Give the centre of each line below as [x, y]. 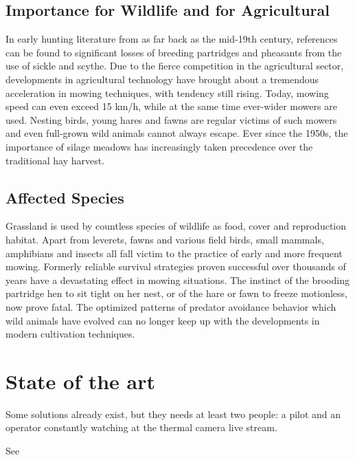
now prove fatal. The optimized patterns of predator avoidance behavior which [171, 306]
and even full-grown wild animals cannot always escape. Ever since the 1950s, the [177, 133]
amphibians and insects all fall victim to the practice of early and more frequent [174, 253]
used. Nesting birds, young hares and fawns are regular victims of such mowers [171, 119]
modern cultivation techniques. [70, 334]
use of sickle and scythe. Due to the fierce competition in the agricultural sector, [175, 66]
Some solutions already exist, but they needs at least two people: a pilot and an [173, 414]
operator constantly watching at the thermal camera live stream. [141, 427]
